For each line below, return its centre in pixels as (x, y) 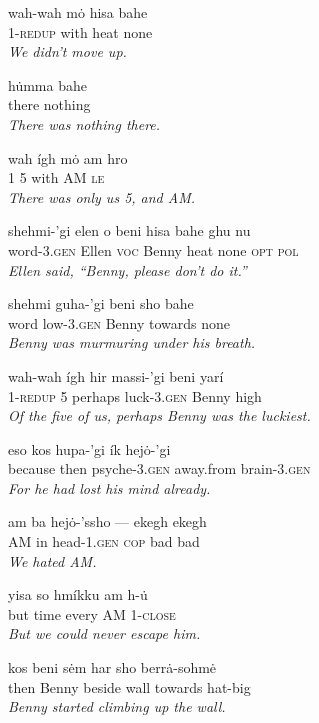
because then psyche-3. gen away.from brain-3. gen (159, 468)
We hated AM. (52, 560)
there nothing (49, 104)
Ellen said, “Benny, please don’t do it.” (127, 269)
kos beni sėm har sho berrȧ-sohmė (112, 667)
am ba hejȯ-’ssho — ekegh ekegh (107, 521)
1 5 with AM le (56, 177)
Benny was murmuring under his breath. (132, 342)
